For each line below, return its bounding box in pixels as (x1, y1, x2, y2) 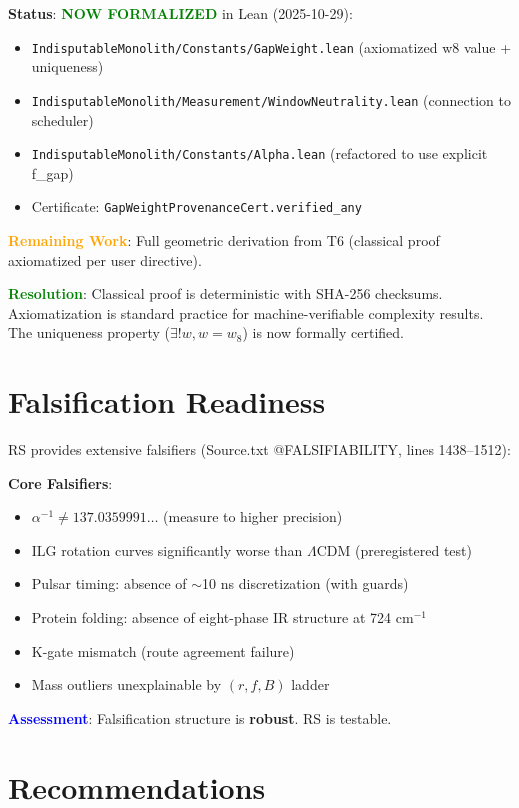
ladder (291, 674, 330, 695)
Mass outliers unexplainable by (31, 674, 222, 695)
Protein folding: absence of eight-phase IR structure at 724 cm (31, 607, 414, 628)
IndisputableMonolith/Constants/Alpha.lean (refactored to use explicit (31, 143, 488, 164)
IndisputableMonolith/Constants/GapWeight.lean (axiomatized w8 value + (31, 36, 512, 57)
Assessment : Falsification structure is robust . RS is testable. (8, 707, 392, 728)
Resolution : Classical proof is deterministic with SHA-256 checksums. (8, 283, 443, 304)
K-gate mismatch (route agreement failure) (31, 640, 295, 661)
